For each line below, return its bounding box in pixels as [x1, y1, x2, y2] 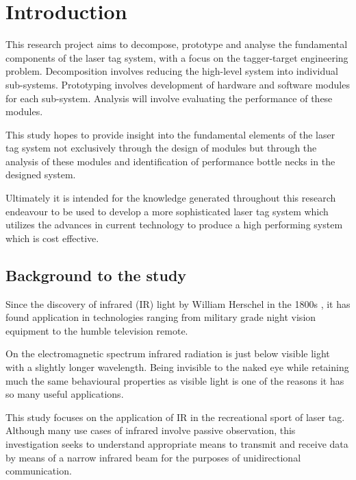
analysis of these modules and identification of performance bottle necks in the [5, 154, 335, 168]
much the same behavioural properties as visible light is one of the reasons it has [5, 373, 344, 387]
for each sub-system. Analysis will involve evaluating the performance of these [5, 91, 333, 105]
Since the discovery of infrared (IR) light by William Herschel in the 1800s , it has [5, 296, 351, 311]
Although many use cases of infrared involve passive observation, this [5, 423, 296, 437]
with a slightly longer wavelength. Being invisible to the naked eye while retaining [5, 360, 349, 374]
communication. [5, 464, 72, 478]
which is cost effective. [5, 230, 99, 245]
